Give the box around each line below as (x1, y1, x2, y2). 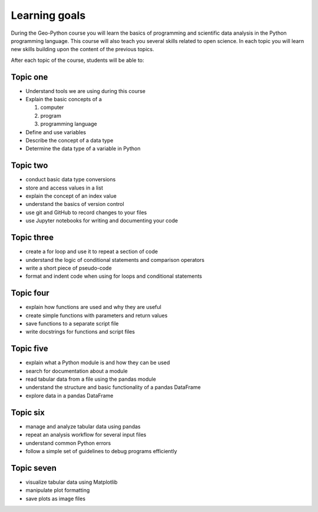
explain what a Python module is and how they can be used (25, 359, 170, 366)
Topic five (11, 344, 48, 354)
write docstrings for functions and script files (25, 328, 135, 335)
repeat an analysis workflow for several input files (25, 431, 147, 438)
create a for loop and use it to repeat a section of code (25, 248, 158, 255)
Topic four (11, 288, 49, 298)
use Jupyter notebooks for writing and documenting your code (25, 217, 178, 224)
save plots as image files (25, 495, 85, 502)
